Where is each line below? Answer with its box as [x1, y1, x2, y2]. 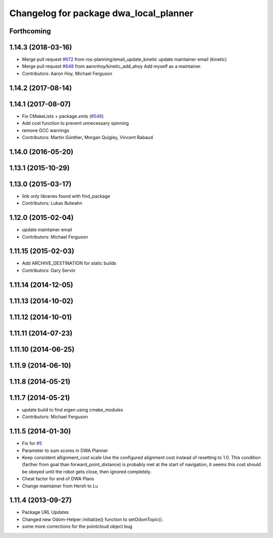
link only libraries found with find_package [22, 193, 111, 199]
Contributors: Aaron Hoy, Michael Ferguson [22, 70, 112, 76]
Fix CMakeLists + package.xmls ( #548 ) [22, 113, 104, 119]
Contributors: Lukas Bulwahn [22, 200, 83, 206]
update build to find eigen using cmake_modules [22, 407, 123, 413]
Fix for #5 [22, 440, 42, 446]
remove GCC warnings [22, 127, 69, 133]
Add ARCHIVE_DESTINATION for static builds [22, 260, 116, 266]
